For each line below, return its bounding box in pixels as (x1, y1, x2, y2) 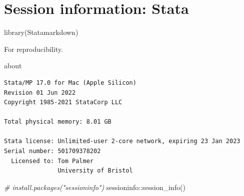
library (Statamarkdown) (4, 27, 78, 37)
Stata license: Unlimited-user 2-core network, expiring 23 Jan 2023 (4, 138, 240, 145)
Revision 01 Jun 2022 (4, 89, 76, 96)
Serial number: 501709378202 (4, 148, 101, 155)
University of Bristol (57, 167, 133, 175)
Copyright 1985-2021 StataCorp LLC (4, 99, 122, 106)
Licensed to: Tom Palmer (11, 157, 93, 165)
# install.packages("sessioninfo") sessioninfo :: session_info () (4, 182, 185, 192)
